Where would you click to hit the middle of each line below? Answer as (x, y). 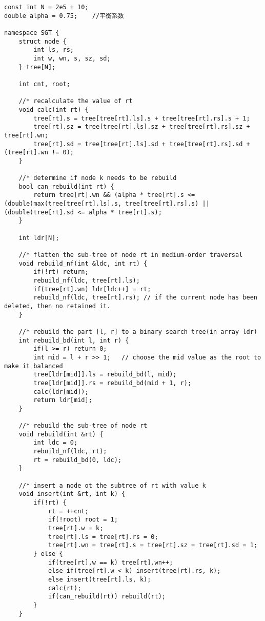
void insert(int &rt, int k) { (72, 494)
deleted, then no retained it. (57, 306)
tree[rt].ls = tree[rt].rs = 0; (103, 537)
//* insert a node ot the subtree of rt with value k (112, 485)
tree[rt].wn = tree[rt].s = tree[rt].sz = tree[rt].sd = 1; (152, 545)
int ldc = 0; (56, 443)
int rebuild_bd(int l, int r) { (74, 340)
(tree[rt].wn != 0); (39, 153)
